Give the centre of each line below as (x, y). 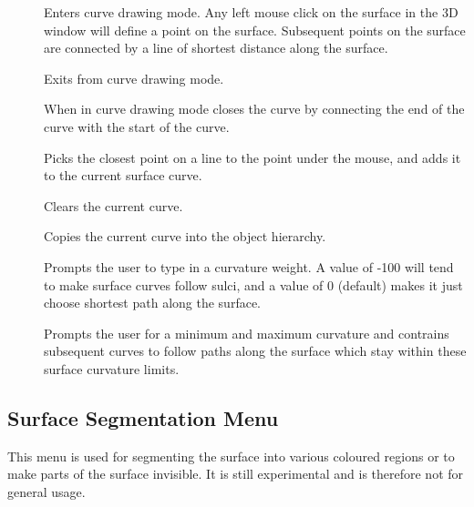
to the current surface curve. (123, 175)
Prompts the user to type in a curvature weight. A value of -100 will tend (249, 266)
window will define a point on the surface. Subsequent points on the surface (255, 30)
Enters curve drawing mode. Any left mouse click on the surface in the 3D (251, 12)
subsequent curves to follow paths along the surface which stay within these (255, 351)
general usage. (46, 491)
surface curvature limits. (112, 368)
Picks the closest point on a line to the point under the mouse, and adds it (252, 157)
